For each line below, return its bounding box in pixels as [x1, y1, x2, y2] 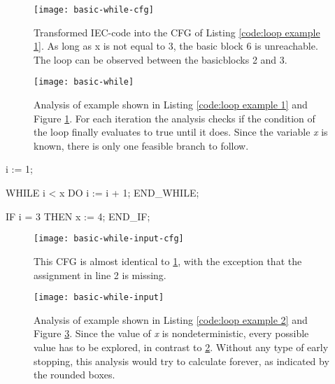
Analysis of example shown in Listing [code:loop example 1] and [34, 97, 308, 112]
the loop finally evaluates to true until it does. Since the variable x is [34, 125, 328, 139]
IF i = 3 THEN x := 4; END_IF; [6, 208, 150, 223]
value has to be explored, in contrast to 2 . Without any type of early [34, 339, 329, 354]
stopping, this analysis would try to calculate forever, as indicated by [34, 353, 329, 368]
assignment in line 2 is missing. [34, 267, 166, 282]
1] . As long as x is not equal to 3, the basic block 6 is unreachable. [34, 38, 318, 53]
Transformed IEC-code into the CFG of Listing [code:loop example [34, 24, 320, 39]
